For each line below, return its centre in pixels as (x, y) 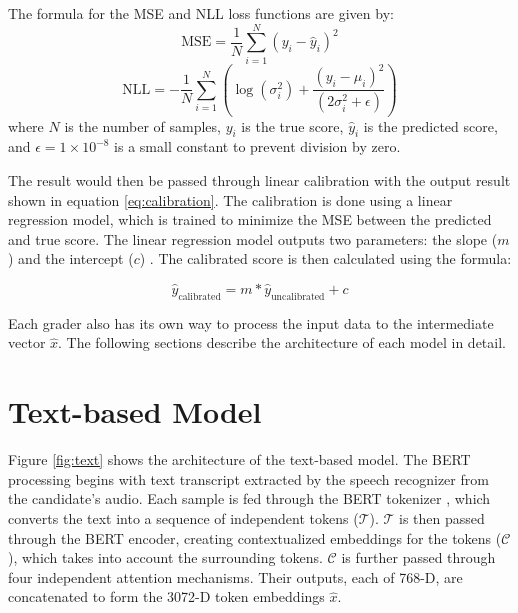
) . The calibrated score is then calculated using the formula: (325, 258)
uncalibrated (298, 296)
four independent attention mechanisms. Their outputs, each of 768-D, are (235, 576)
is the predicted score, (430, 125)
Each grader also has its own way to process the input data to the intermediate (251, 322)
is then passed (442, 517)
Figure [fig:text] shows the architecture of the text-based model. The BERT (239, 459)
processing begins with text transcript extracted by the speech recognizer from (248, 478)
